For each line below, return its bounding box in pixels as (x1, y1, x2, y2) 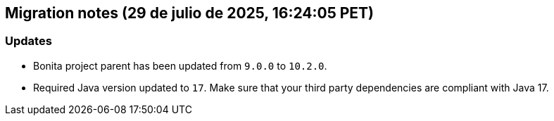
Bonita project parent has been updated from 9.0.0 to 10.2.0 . (33, 59, 327, 72)
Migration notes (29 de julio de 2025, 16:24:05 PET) (5, 4, 374, 22)
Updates (5, 34, 52, 49)
